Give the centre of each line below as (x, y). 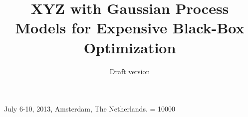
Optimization (130, 47)
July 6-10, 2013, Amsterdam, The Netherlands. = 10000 (90, 109)
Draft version (130, 71)
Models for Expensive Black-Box (130, 28)
